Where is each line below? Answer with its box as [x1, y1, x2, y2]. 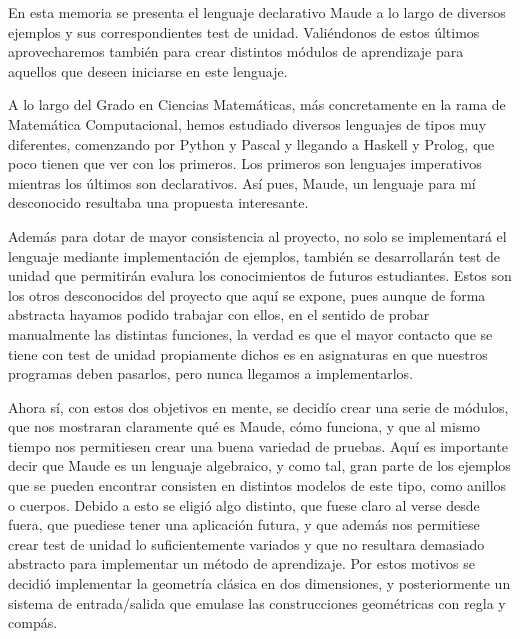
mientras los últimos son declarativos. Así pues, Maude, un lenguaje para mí [8, 172, 476, 193]
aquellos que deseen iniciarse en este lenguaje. [8, 60, 288, 81]
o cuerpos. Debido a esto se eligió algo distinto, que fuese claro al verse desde [8, 494, 480, 515]
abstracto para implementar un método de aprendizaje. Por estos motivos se [8, 553, 476, 574]
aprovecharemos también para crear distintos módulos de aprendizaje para [8, 41, 464, 62]
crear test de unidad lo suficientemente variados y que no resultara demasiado [8, 533, 485, 554]
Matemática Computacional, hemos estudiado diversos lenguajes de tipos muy [8, 113, 487, 134]
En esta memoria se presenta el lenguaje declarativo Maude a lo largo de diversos [8, 2, 506, 22]
